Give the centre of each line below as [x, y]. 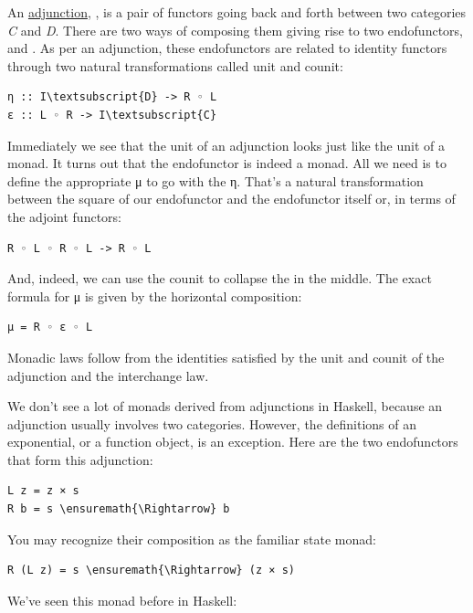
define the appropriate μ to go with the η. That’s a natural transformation [215, 180]
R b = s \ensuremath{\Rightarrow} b [119, 509]
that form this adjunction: [80, 459]
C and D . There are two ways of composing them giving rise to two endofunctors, [235, 30]
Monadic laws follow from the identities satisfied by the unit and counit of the [226, 357]
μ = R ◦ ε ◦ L [50, 328]
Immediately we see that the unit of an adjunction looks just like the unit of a [226, 145]
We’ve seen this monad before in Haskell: [122, 600]
